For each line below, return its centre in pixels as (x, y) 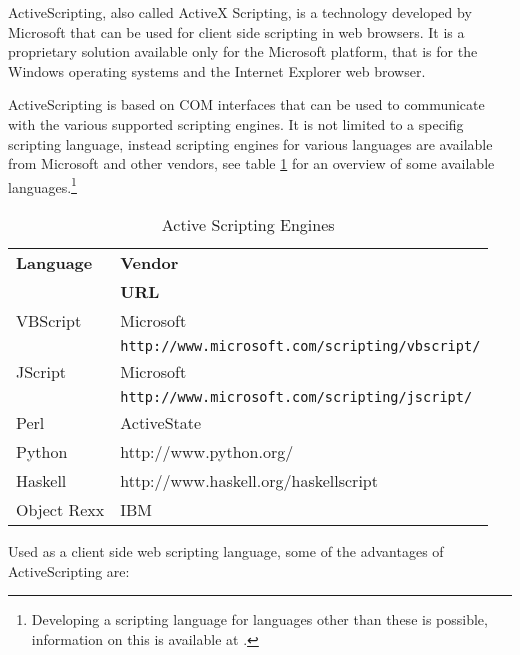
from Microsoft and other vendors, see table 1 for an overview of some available (251, 163)
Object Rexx (60, 509)
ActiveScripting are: (69, 570)
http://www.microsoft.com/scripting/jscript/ (296, 397)
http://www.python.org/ (207, 451)
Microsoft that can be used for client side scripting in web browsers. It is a (236, 31)
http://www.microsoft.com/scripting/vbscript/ (300, 346)
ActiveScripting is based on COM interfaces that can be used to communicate (246, 104)
